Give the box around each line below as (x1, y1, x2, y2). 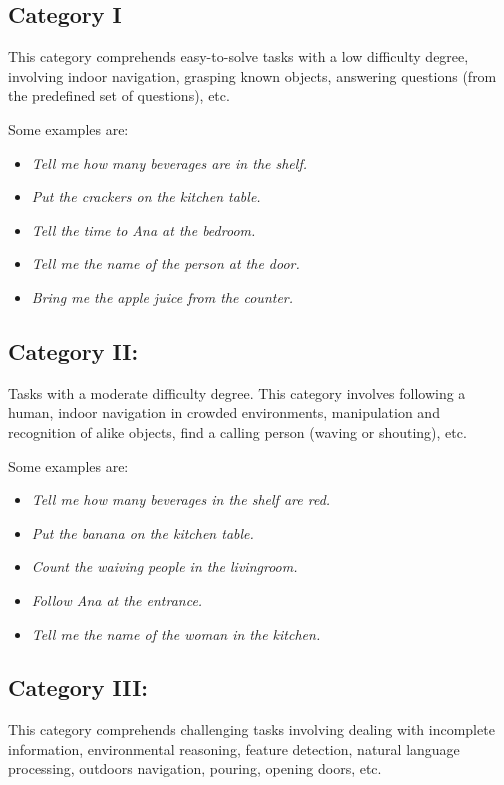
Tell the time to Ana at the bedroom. (31, 219, 256, 240)
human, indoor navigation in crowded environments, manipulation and (8, 402, 440, 423)
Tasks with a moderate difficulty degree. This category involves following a (8, 382, 466, 403)
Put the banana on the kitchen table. (31, 522, 254, 543)
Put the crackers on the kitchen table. (31, 186, 261, 207)
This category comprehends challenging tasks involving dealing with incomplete (8, 719, 495, 740)
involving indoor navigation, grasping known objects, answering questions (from (8, 65, 497, 86)
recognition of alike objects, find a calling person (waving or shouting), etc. (8, 421, 467, 442)
